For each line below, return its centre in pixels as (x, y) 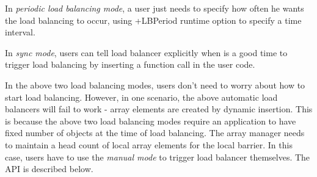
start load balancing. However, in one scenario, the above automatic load (141, 97)
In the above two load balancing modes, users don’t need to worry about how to (155, 85)
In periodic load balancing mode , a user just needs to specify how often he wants (155, 8)
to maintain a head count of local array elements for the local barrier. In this (149, 144)
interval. (20, 32)
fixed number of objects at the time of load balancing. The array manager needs (155, 133)
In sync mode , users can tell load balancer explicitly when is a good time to (146, 52)
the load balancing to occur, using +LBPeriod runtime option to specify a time (153, 20)
